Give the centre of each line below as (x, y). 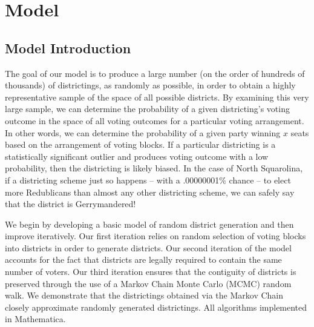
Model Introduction (68, 48)
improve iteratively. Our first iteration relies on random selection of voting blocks (155, 236)
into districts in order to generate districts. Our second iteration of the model (148, 247)
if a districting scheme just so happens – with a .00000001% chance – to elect (148, 180)
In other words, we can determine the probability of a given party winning (143, 132)
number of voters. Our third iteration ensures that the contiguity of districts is (151, 272)
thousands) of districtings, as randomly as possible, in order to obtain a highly (150, 85)
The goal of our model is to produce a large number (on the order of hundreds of (155, 73)
